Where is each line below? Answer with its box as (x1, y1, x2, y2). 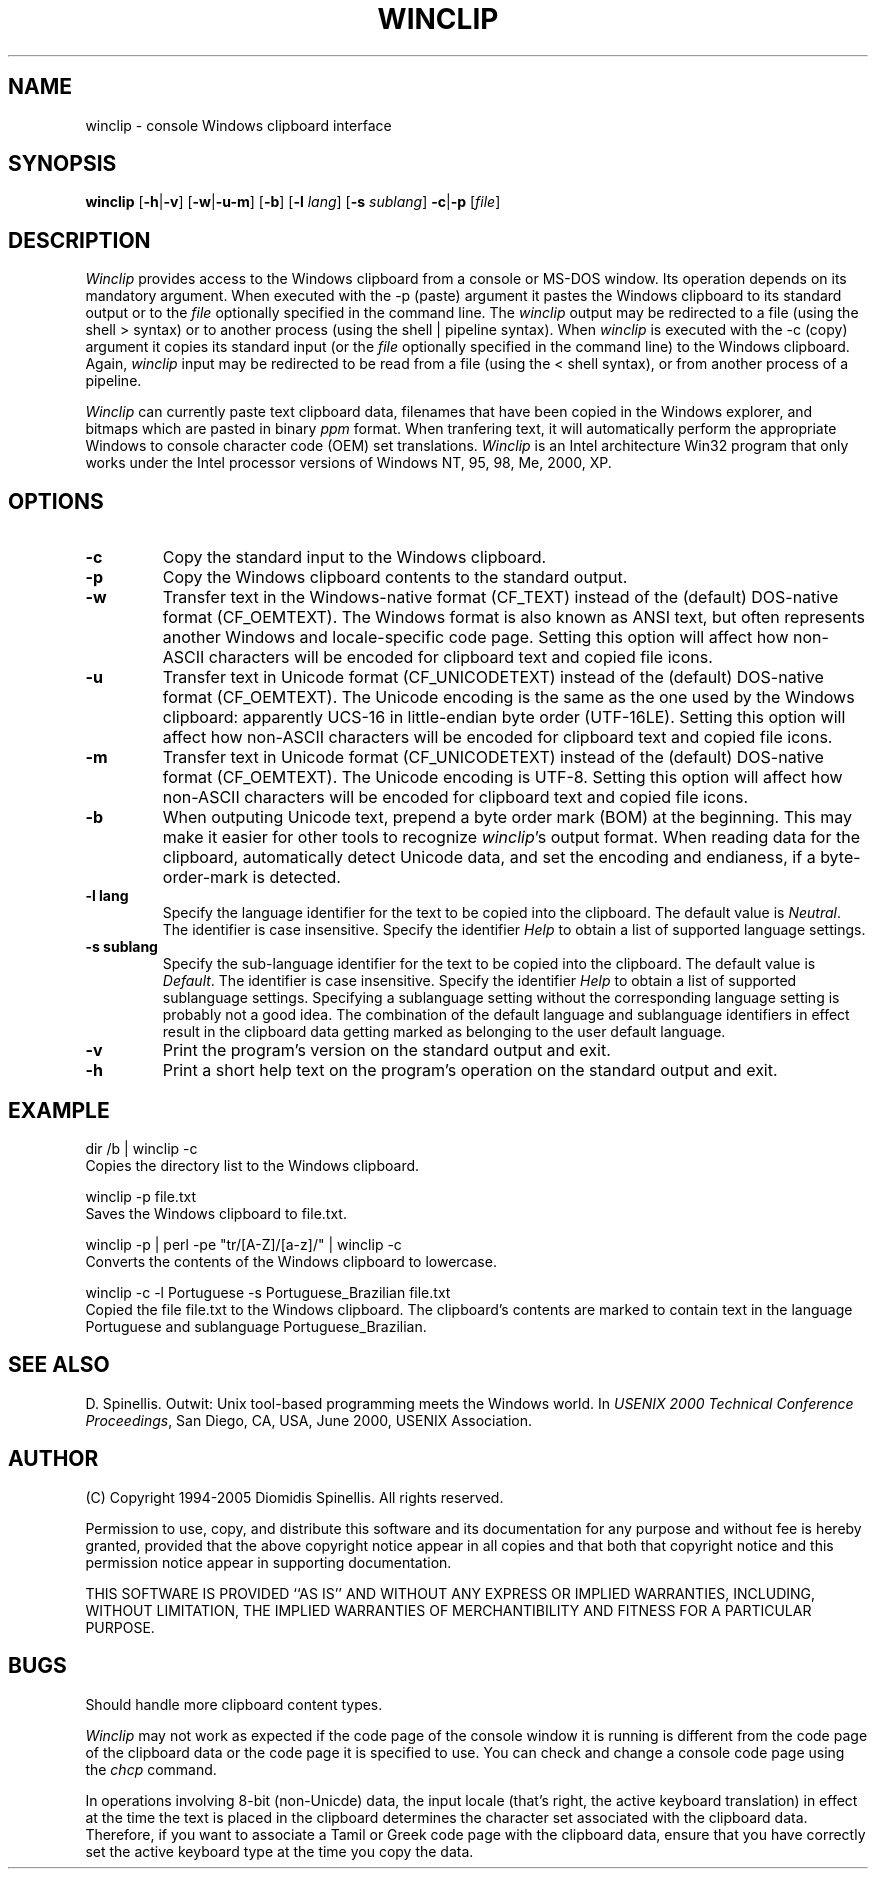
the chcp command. (85, 1760, 217, 1778)
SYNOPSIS (8, 151, 117, 177)
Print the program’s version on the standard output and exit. (162, 1040, 611, 1061)
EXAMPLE (8, 1097, 110, 1123)
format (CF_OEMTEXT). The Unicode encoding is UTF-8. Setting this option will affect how (162, 767, 843, 788)
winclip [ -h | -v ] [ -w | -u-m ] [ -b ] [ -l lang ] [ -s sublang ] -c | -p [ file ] (85, 193, 501, 211)
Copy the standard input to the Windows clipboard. (162, 547, 547, 568)
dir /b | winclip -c (85, 1139, 198, 1157)
